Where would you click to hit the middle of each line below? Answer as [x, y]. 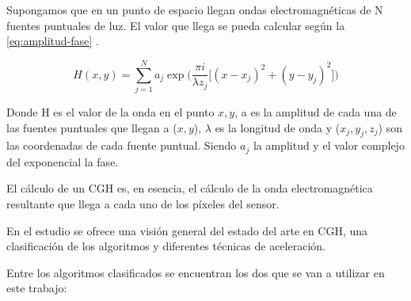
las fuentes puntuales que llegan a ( [92, 127]
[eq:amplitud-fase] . [53, 41]
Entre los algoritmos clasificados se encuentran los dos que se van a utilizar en [196, 272]
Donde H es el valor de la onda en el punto [110, 111]
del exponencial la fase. [63, 161]
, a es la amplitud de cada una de [316, 111]
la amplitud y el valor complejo [329, 145]
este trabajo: [37, 288]
